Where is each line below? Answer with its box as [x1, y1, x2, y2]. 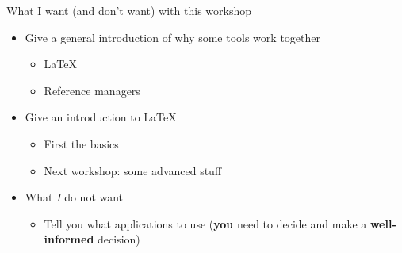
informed [44, 231, 94, 247]
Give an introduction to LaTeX [25, 109, 177, 125]
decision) [98, 231, 140, 247]
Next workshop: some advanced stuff [44, 162, 222, 178]
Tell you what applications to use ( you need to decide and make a [44, 215, 367, 232]
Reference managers [44, 82, 140, 98]
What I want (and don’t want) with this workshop [6, 2, 251, 18]
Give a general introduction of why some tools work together [25, 29, 320, 45]
